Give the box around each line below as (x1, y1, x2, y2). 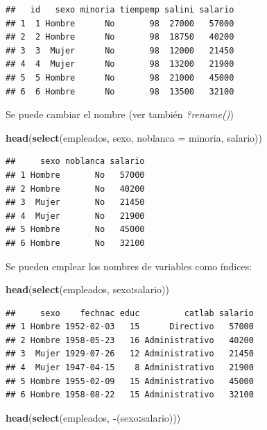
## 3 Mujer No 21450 (6, 197, 145, 208)
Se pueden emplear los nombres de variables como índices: (6, 258, 252, 273)
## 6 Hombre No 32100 (6, 238, 145, 248)
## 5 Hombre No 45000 (6, 224, 145, 235)
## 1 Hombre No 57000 (6, 169, 145, 180)
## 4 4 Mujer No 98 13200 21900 (6, 59, 234, 69)
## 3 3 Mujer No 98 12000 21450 (6, 45, 234, 56)
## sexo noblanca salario (6, 156, 145, 167)
